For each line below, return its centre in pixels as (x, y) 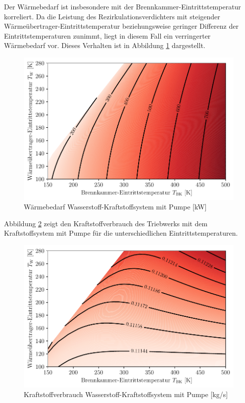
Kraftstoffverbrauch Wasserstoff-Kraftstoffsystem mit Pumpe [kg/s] (126, 394)
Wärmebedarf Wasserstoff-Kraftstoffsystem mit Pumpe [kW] (115, 207)
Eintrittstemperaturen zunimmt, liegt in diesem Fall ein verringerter (107, 35)
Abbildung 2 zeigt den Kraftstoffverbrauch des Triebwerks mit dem (106, 223)
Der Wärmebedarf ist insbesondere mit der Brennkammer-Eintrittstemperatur (122, 6)
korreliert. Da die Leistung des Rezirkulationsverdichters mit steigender (112, 16)
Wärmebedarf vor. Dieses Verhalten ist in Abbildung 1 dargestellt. (105, 45)
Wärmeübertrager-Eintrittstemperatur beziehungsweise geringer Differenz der (121, 26)
